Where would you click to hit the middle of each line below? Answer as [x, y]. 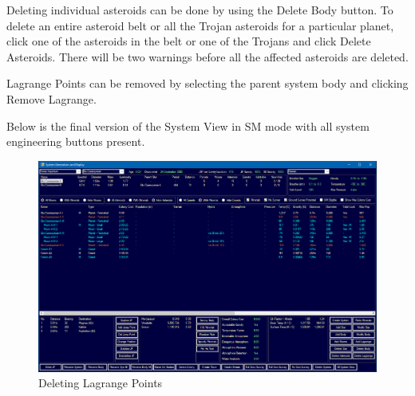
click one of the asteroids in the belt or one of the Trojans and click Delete [189, 41]
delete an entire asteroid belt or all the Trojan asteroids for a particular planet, [200, 25]
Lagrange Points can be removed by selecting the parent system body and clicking [207, 83]
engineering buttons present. [76, 141]
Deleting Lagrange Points [101, 383]
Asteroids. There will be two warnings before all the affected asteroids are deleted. [207, 56]
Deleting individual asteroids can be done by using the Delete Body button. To [200, 10]
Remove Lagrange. [51, 98]
